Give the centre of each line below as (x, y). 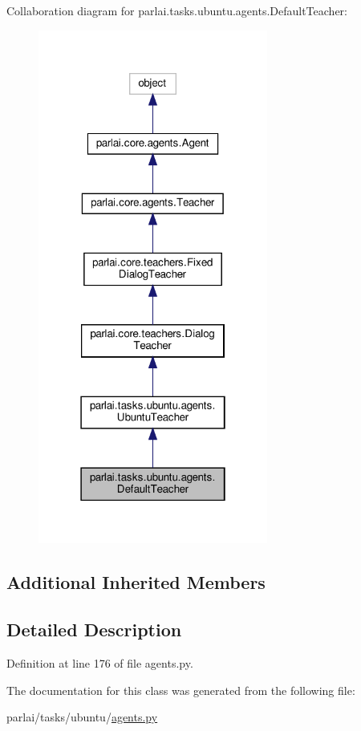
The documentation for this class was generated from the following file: (181, 690)
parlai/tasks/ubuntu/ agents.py (82, 717)
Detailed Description (94, 629)
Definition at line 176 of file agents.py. (100, 662)
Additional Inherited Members (136, 582)
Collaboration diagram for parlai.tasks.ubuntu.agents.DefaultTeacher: (177, 10)
